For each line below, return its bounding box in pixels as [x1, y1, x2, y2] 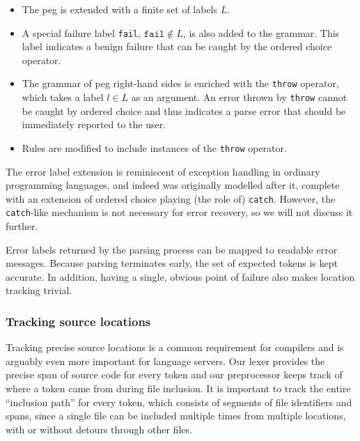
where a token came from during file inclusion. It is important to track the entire [6, 381, 351, 396]
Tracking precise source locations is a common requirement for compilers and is [6, 340, 344, 355]
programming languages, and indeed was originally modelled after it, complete [6, 178, 340, 192]
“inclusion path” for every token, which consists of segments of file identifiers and [6, 394, 352, 409]
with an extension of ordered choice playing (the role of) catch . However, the [6, 191, 336, 206]
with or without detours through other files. [6, 421, 192, 436]
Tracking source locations [6, 312, 151, 330]
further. [6, 219, 38, 233]
